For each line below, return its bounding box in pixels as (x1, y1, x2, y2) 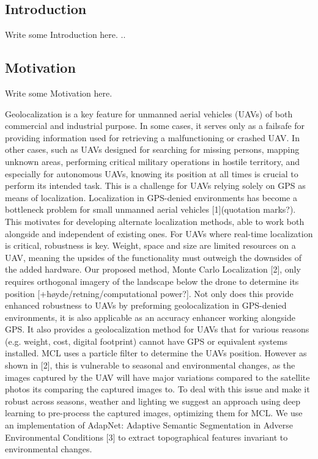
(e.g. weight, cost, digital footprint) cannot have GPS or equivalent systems (5, 334, 287, 347)
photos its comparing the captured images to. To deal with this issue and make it (5, 383, 310, 395)
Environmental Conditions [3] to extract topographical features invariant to (5, 430, 288, 443)
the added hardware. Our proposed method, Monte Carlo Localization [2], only (5, 263, 301, 276)
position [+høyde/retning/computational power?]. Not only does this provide (5, 287, 294, 299)
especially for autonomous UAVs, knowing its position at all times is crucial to (5, 167, 298, 180)
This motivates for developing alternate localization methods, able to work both (5, 215, 305, 227)
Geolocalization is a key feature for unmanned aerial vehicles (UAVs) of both (5, 107, 293, 120)
